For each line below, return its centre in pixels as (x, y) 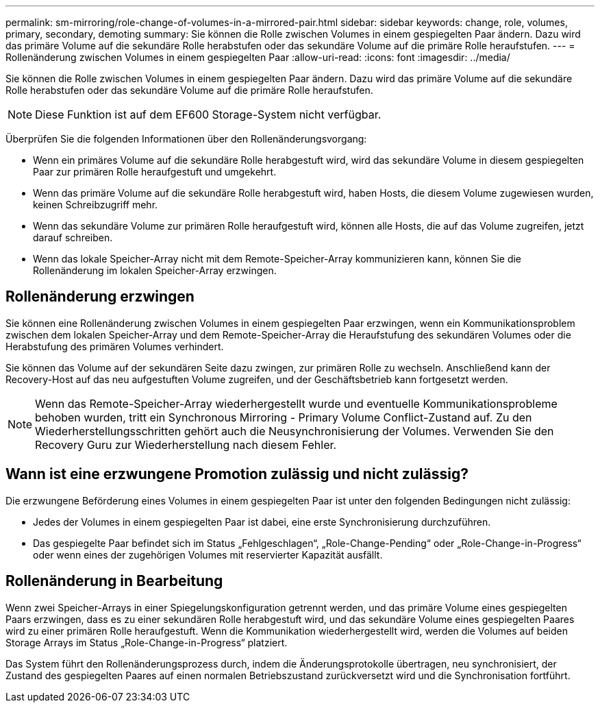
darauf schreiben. (73, 237)
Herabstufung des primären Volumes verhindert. (115, 346)
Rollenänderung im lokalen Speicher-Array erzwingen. (155, 270)
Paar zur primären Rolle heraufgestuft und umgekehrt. (155, 172)
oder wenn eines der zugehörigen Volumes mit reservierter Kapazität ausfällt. (208, 554)
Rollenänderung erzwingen (100, 297)
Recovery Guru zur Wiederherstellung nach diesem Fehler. (186, 444)
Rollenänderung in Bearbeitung (114, 581)
